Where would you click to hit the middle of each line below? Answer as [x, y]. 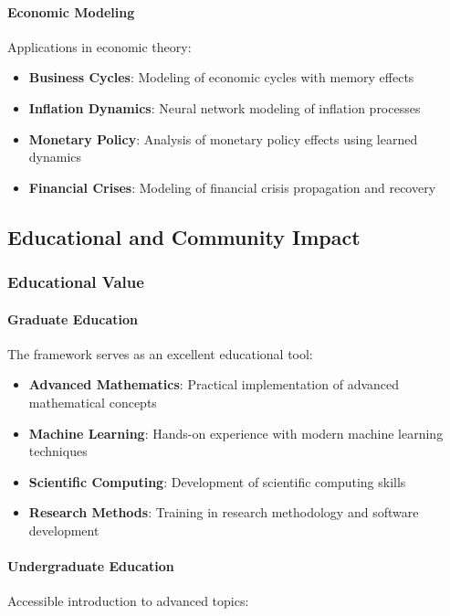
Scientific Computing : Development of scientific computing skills [217, 481]
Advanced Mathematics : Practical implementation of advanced [214, 384]
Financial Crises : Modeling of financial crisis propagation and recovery [232, 187]
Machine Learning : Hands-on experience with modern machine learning [236, 433]
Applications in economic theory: [99, 46]
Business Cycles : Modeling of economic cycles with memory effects [221, 77]
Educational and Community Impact [184, 236]
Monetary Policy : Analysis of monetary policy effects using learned [223, 138]
